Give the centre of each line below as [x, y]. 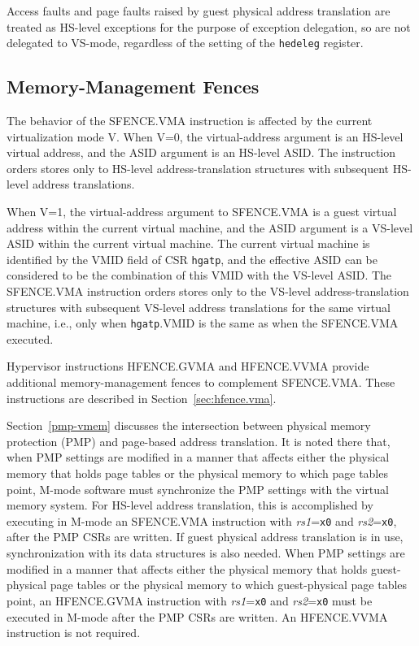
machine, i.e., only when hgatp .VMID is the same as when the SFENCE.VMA [203, 323]
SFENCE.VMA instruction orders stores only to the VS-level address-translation [208, 291]
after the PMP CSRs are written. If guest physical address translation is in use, [205, 537]
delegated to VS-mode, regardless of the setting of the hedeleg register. [185, 43]
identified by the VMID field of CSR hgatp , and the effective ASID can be [192, 259]
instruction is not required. [74, 633]
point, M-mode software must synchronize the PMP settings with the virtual [198, 489]
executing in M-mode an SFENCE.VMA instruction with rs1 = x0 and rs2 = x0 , [202, 520]
